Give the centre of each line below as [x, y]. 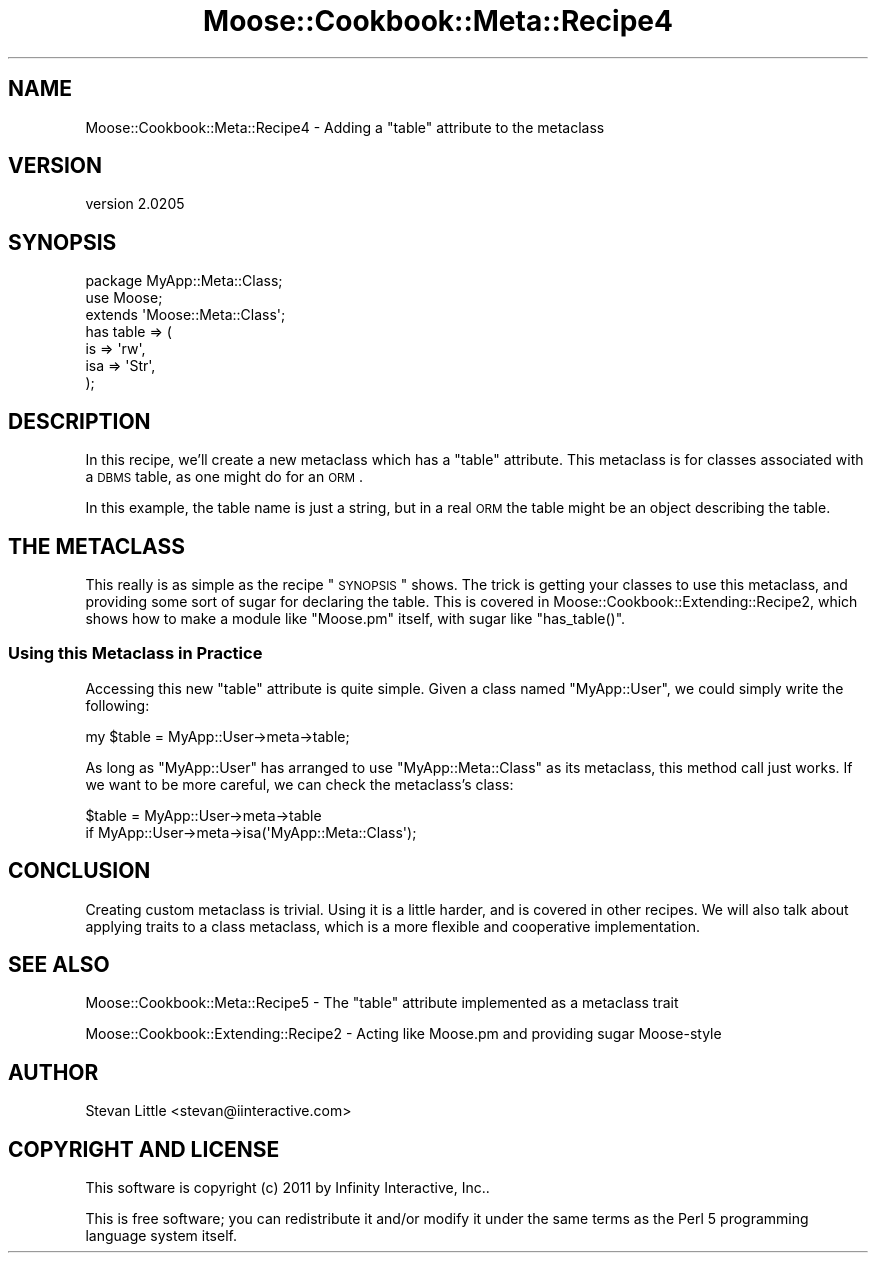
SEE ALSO [59, 964]
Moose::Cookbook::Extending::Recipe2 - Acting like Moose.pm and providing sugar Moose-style [403, 1034]
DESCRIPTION [79, 421]
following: [117, 705]
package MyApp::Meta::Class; [184, 281]
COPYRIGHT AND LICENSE [144, 1149]
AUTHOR [53, 1072]
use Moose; [124, 298]
